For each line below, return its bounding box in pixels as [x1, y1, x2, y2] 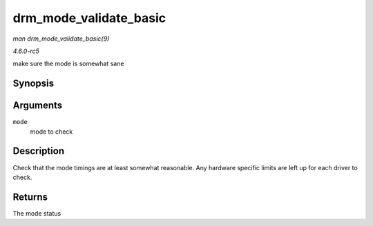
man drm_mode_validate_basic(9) [12, 34, 110, 43]
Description [12, 145, 65, 157]
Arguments [12, 100, 63, 112]
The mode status [12, 209, 61, 217]
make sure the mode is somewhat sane [12, 59, 124, 68]
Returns [12, 191, 48, 203]
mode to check [30, 127, 73, 136]
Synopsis [12, 78, 55, 90]
